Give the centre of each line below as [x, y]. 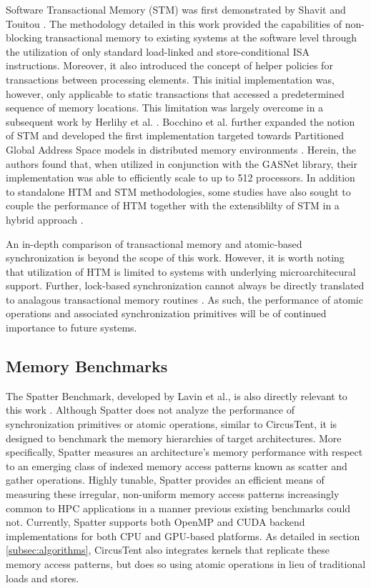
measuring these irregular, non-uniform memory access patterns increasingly [173, 494]
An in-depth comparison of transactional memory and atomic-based [154, 243]
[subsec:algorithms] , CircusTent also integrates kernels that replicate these [168, 550]
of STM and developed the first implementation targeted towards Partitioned [175, 135]
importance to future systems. [71, 328]
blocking [24, 38]
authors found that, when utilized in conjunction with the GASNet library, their [182, 163]
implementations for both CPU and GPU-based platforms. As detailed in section [183, 535]
